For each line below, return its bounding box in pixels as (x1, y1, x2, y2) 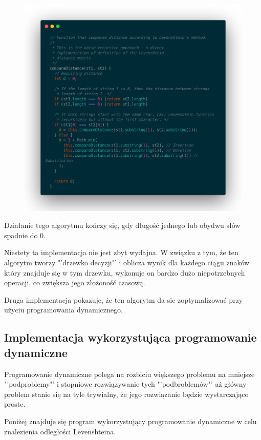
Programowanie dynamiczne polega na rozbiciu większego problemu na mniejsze (4, 368, 255, 379)
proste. (4, 399, 26, 409)
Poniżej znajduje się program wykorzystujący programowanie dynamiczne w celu (4, 416, 257, 427)
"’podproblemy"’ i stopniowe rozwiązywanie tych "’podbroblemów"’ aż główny (4, 379, 247, 389)
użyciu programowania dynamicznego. (4, 304, 123, 315)
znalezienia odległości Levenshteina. (4, 426, 116, 436)
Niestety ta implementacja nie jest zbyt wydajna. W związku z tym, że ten (4, 247, 238, 258)
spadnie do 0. (4, 229, 46, 240)
